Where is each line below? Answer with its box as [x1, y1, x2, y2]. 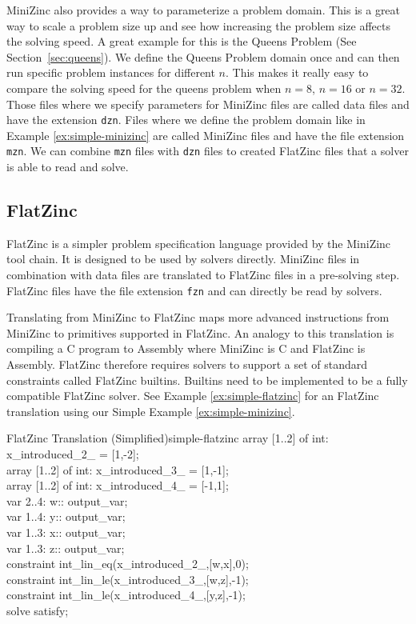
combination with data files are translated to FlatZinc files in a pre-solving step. [6, 266, 400, 283]
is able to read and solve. [6, 158, 129, 175]
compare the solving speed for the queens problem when [6, 79, 282, 96]
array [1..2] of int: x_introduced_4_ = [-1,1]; [6, 477, 229, 494]
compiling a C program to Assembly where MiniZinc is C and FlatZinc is [6, 340, 366, 357]
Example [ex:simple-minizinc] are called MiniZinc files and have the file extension [6, 126, 405, 143]
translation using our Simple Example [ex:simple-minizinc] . [6, 402, 295, 419]
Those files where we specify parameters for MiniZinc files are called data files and [6, 95, 410, 112]
